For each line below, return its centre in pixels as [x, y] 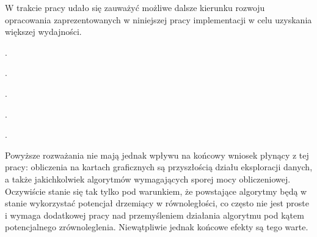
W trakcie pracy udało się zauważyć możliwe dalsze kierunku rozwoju [135, 7]
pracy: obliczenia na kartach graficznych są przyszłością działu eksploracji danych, [159, 167]
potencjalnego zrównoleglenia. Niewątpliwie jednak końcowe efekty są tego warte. [157, 227]
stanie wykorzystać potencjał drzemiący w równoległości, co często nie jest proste [157, 203]
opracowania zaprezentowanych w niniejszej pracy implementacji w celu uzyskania [158, 19]
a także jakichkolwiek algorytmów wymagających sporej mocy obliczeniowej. [148, 179]
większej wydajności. [43, 32]
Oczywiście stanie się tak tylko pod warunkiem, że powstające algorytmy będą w [156, 191]
